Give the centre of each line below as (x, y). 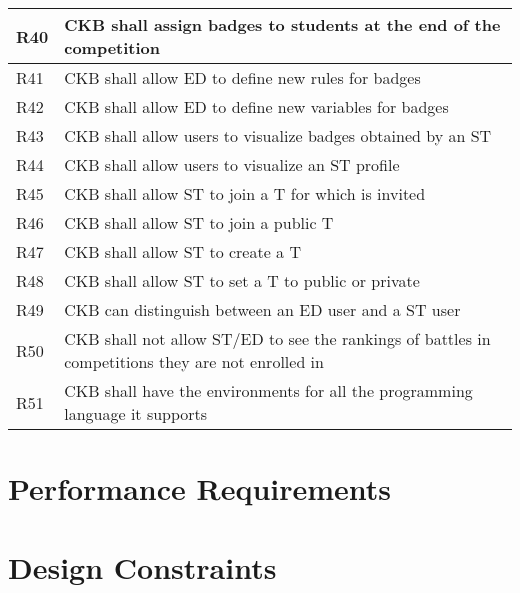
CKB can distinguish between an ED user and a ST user (262, 309)
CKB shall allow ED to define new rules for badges (242, 77)
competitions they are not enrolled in (194, 361)
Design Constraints (142, 566)
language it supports (136, 413)
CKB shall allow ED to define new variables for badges (256, 106)
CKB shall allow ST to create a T (182, 251)
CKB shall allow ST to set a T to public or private (242, 280)
